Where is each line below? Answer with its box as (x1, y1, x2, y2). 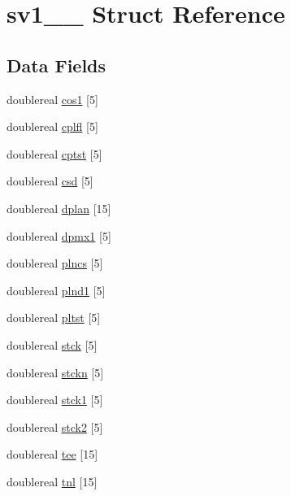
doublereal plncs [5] (7, 255, 103, 272)
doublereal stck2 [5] (7, 418, 103, 435)
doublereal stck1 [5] (7, 391, 103, 408)
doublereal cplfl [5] (7, 118, 98, 135)
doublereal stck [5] (7, 336, 98, 353)
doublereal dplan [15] (7, 199, 111, 216)
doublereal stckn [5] (7, 363, 104, 381)
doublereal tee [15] (7, 446, 98, 463)
